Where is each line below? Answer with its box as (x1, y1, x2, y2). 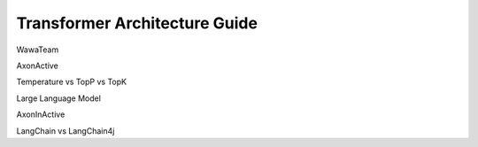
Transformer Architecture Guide (16, 13, 258, 33)
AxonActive (16, 60, 59, 71)
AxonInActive (16, 109, 66, 120)
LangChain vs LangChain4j (16, 125, 115, 136)
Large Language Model (16, 93, 102, 104)
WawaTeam (16, 44, 59, 55)
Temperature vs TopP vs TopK (16, 76, 127, 88)
